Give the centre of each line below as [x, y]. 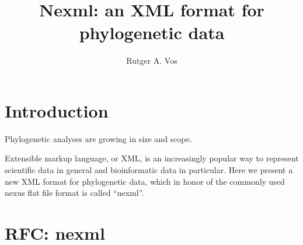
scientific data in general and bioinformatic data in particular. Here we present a [149, 170]
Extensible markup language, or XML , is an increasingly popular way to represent [152, 158]
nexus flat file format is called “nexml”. [74, 193]
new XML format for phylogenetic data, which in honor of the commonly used [145, 181]
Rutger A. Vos [152, 61]
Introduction [57, 110]
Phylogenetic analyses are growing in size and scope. [98, 138]
